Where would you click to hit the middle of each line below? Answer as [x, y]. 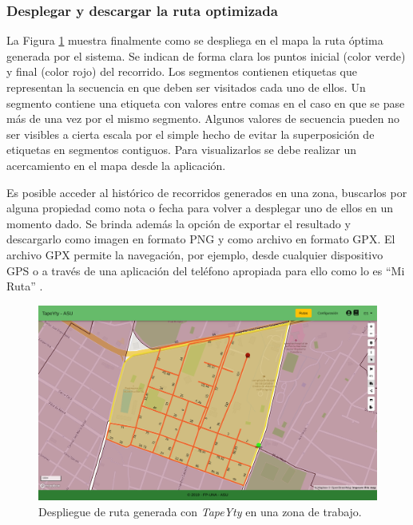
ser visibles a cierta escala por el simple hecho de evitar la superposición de [191, 134]
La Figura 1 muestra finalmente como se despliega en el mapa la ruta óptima [195, 40]
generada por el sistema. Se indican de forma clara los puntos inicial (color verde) [206, 55]
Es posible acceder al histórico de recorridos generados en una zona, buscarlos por [207, 192]
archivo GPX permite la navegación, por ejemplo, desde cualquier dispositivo [195, 254]
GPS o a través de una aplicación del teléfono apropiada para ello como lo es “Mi [206, 270]
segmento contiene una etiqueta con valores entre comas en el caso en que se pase [206, 103]
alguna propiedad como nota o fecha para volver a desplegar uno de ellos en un [200, 208]
